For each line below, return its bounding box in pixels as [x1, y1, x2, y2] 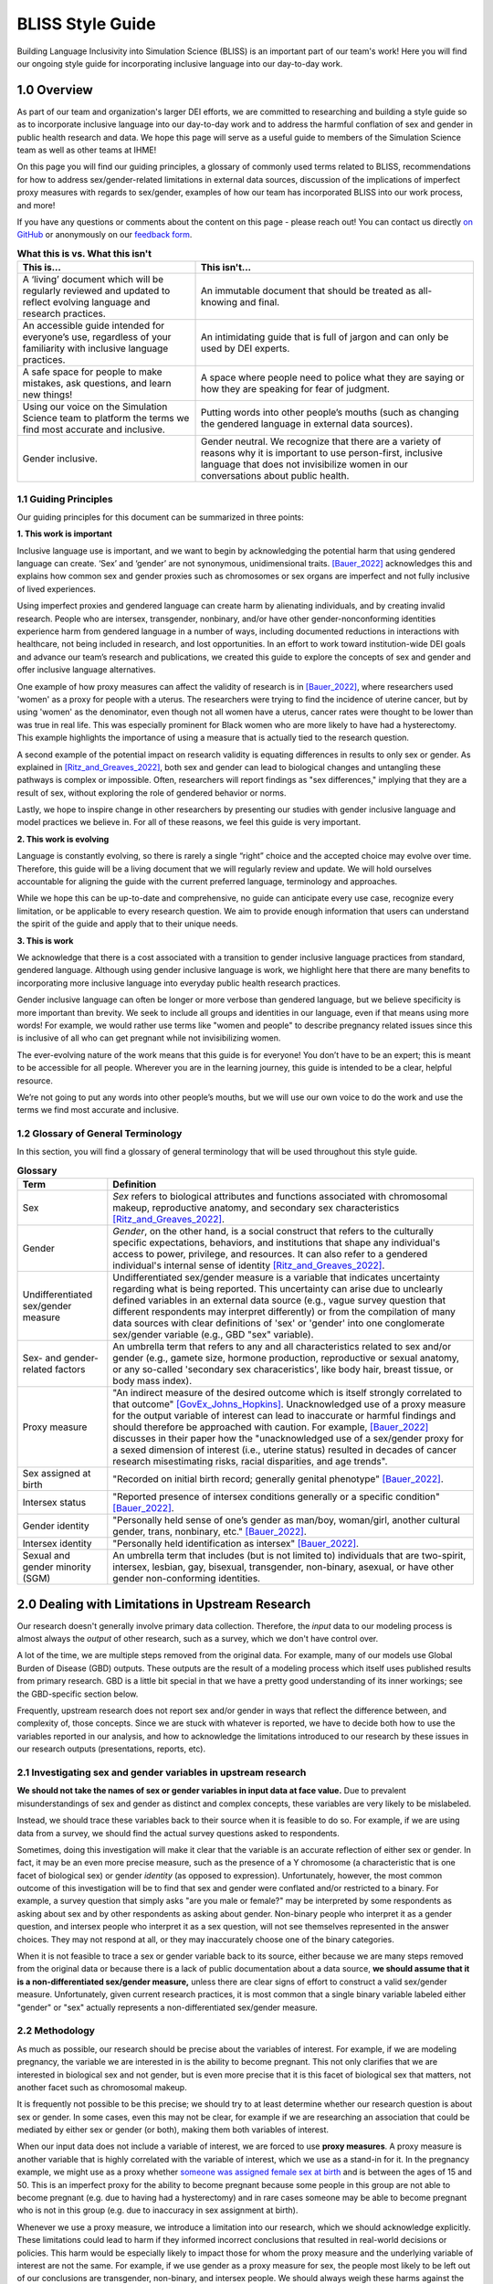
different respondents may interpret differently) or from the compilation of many [112, 1306, 456, 1318]
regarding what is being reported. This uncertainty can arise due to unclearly [112, 1283, 443, 1295]
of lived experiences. [16, 583, 96, 594]
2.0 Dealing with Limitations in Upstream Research [16, 1596, 311, 1612]
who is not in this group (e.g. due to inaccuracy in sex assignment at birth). [16, 2205, 299, 2215]
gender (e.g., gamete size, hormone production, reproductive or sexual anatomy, [112, 1352, 460, 1365]
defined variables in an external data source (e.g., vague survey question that [112, 1294, 446, 1306]
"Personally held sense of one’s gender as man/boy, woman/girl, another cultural [112, 1514, 460, 1527]
